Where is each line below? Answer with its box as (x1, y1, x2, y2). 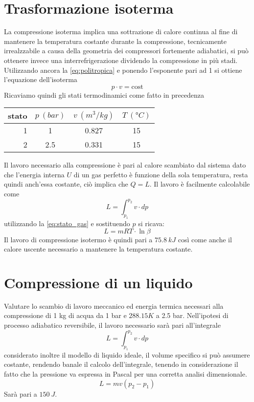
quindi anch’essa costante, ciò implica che (4, 179, 128, 189)
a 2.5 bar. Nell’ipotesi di (156, 310, 229, 320)
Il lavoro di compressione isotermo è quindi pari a (4, 234, 153, 244)
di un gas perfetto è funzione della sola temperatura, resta (73, 169, 248, 179)
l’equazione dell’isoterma (4, 74, 77, 85)
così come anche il (178, 234, 232, 244)
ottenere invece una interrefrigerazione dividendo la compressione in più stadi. (4, 55, 238, 65)
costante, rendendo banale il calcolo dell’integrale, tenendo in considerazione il (4, 359, 238, 369)
